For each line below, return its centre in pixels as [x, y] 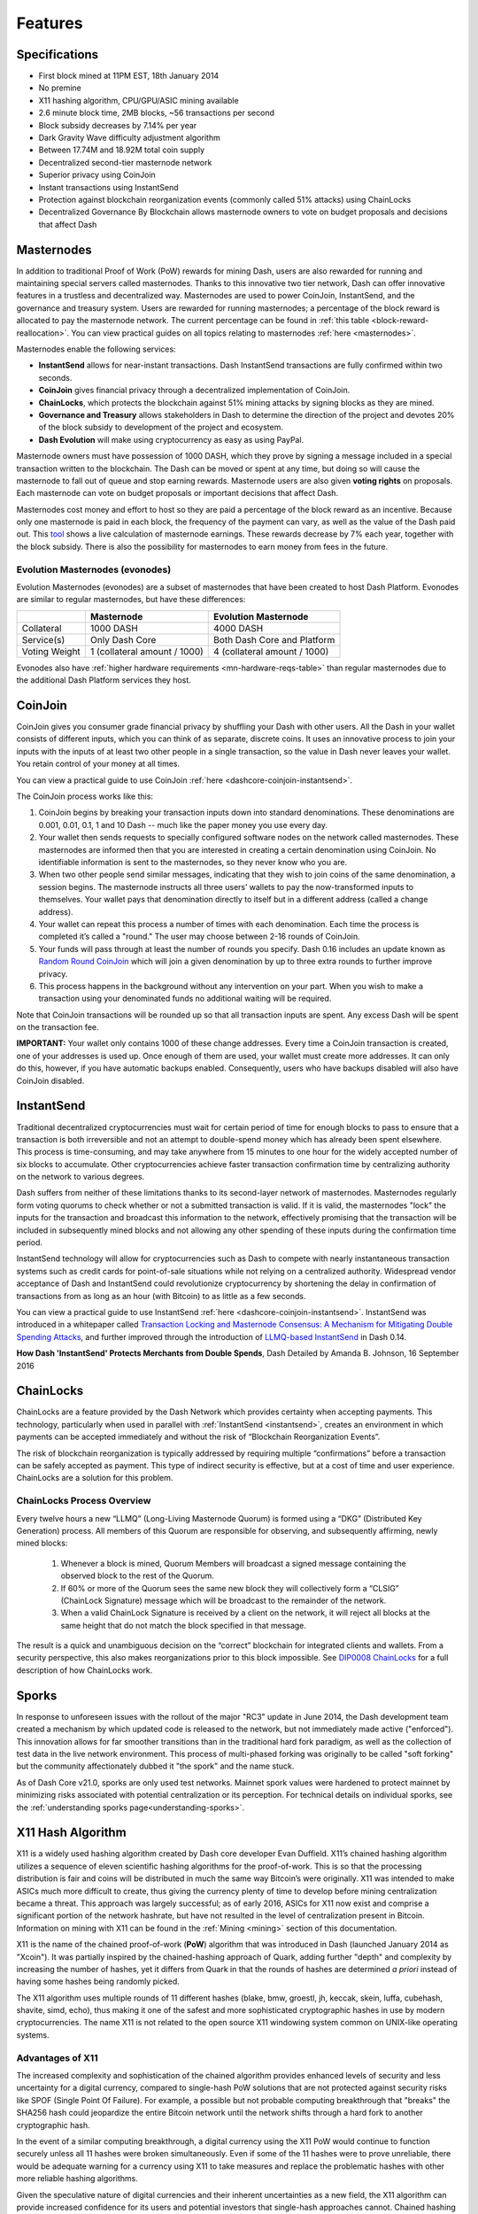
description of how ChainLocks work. [85, 1670]
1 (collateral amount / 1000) [146, 651]
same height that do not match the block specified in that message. [184, 1625]
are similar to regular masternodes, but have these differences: [131, 600]
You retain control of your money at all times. [98, 764]
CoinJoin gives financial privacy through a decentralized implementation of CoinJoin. [194, 391]
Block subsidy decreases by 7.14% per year [118, 125]
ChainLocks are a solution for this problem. [95, 1478]
